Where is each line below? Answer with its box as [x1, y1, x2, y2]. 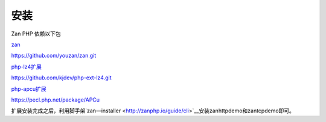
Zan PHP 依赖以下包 [11, 30, 62, 37]
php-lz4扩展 [11, 63, 42, 70]
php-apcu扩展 [11, 85, 46, 93]
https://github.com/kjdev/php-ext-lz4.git [11, 74, 112, 81]
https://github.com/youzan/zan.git [11, 52, 97, 59]
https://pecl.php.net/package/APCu [11, 96, 100, 103]
